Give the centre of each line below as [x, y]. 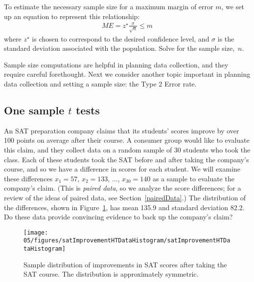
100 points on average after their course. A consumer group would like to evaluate [127, 140]
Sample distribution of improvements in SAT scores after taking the [125, 264]
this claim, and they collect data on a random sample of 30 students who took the [127, 150]
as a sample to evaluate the [193, 178]
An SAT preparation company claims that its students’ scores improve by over [122, 130]
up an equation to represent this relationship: [72, 16]
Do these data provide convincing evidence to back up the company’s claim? [118, 217]
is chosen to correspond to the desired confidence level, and [121, 38]
